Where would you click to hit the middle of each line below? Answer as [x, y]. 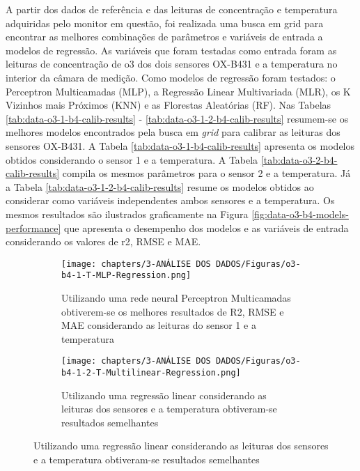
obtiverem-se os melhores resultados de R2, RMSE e [173, 311]
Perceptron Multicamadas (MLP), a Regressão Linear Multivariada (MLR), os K [178, 91]
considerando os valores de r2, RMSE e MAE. [103, 241]
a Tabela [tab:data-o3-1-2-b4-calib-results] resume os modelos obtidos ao [160, 186]
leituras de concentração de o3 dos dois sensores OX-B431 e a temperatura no [172, 64]
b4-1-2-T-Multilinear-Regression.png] [151, 373]
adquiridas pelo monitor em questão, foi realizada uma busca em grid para [165, 23]
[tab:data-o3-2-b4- [299, 159]
